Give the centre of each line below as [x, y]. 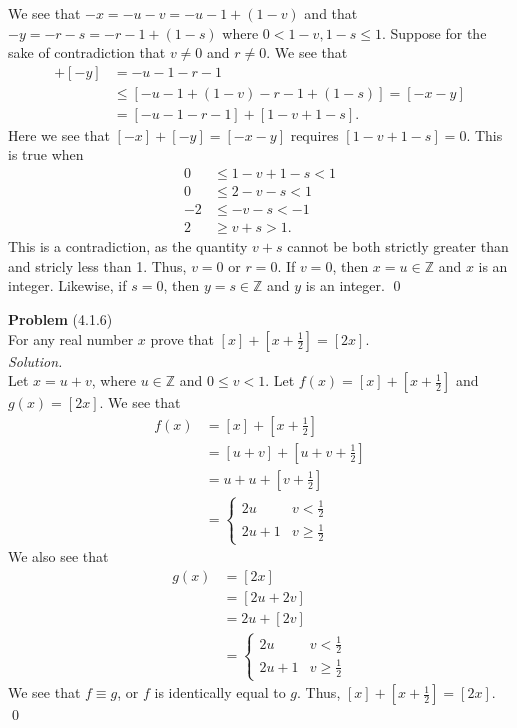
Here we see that [59, 134]
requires [314, 134]
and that [331, 13]
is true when [46, 154]
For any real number [71, 338]
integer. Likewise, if [67, 285]
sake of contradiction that [87, 52]
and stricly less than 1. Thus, [97, 265]
